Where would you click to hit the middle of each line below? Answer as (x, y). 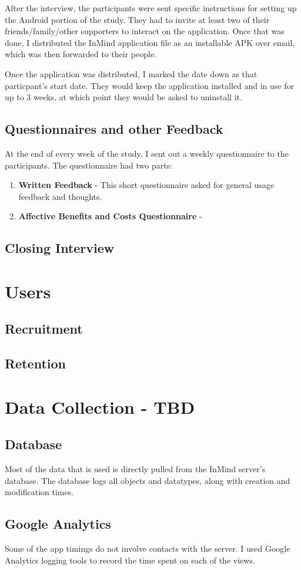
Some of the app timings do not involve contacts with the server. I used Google (148, 548)
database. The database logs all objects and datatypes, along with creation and (148, 480)
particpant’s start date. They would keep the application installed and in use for (150, 85)
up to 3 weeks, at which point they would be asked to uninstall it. (123, 97)
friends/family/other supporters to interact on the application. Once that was (145, 31)
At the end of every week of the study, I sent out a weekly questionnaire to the (147, 153)
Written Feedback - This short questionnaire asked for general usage (146, 185)
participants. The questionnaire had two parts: (89, 165)
